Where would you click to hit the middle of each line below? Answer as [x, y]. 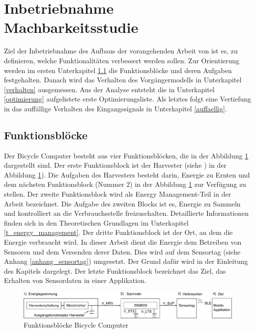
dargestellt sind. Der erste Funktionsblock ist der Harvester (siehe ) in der [115, 165]
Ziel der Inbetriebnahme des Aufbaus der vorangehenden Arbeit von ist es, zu [121, 51]
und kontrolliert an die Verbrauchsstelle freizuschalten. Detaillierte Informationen [127, 213]
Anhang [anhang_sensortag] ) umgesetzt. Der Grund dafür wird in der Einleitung [126, 261]
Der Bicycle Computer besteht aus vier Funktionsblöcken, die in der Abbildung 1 [126, 155]
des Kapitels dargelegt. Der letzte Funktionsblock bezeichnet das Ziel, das [115, 270]
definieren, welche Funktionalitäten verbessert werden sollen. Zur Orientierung [122, 60]
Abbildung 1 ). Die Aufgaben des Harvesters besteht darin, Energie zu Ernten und [127, 174]
